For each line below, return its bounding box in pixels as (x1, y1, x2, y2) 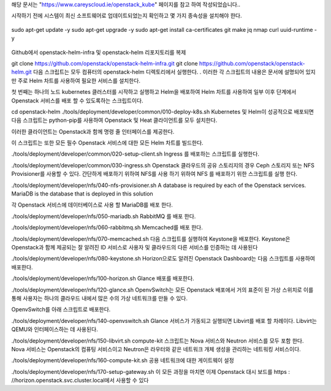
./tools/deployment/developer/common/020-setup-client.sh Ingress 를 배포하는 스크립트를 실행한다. (11, 150, 260, 158)
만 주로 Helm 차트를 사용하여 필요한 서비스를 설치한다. (11, 77, 141, 84)
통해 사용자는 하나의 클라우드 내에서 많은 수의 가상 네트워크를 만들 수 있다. (11, 294, 188, 302)
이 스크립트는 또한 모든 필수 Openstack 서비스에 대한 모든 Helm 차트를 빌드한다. (11, 139, 204, 146)
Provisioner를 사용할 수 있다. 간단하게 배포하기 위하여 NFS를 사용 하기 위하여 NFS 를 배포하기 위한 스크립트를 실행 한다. (11, 170, 297, 178)
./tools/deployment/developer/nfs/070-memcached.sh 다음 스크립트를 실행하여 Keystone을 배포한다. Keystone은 (11, 235, 291, 242)
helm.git (11, 68, 32, 76)
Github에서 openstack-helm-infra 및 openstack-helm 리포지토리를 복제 (11, 48, 186, 56)
